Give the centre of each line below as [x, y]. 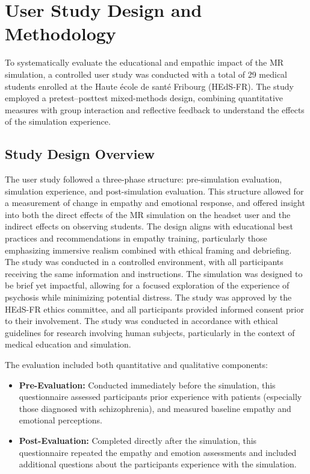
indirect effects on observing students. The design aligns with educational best [149, 226]
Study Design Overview [80, 154]
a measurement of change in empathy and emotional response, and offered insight [155, 203]
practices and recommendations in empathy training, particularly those [136, 238]
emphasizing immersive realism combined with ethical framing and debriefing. [148, 250]
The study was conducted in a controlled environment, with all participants [144, 262]
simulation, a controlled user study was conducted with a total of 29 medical [146, 74]
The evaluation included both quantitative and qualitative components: [136, 364]
